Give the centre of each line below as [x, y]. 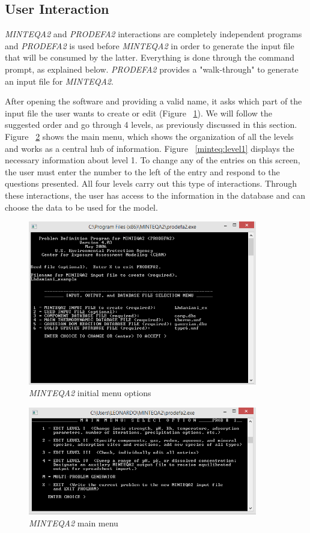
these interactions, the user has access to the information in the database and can [155, 195]
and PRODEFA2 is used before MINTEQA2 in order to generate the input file [150, 45]
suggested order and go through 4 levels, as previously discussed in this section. [151, 125]
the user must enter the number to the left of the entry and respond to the [142, 171]
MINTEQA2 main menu [74, 522]
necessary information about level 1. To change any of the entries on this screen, [153, 160]
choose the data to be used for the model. [81, 207]
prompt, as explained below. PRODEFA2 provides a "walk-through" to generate [152, 69]
